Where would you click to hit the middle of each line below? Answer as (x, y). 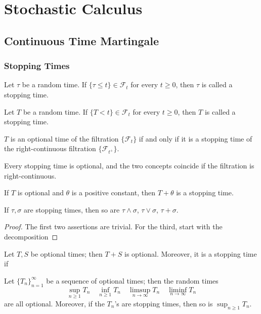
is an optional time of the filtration (64, 138)
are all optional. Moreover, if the (54, 303)
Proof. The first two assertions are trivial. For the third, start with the (113, 226)
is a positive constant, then (113, 193)
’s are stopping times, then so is (164, 303)
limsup (140, 290)
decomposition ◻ (31, 237)
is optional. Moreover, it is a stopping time (191, 253)
